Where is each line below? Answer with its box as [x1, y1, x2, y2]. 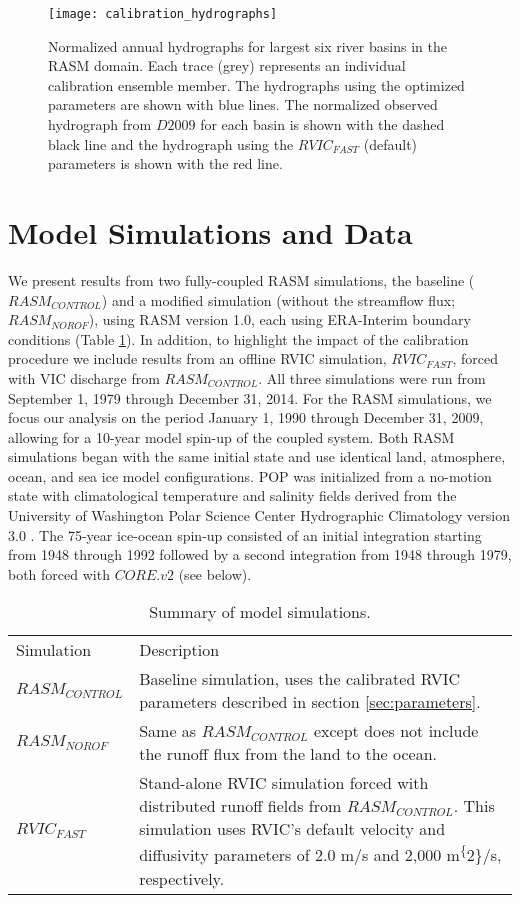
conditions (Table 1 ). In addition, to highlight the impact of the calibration [8, 328, 469, 349]
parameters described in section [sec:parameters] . [139, 690, 481, 714]
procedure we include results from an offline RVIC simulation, [8, 348, 387, 369]
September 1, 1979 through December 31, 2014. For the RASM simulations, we [8, 387, 492, 408]
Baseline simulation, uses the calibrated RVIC [139, 667, 460, 691]
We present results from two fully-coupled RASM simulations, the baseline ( [8, 269, 475, 290]
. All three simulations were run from [258, 367, 486, 388]
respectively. [139, 866, 225, 890]
